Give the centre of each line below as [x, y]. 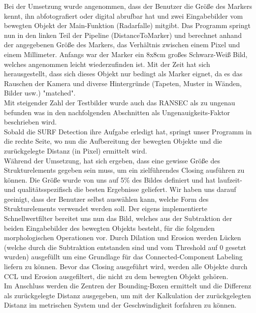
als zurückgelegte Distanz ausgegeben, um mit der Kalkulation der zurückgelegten [128, 295]
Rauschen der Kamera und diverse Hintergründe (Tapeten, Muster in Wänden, [123, 83]
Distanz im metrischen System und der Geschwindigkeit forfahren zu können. [120, 305]
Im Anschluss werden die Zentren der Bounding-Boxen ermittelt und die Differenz [128, 286]
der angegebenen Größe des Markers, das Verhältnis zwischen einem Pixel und [122, 45]
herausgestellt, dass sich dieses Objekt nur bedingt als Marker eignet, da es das [123, 74]
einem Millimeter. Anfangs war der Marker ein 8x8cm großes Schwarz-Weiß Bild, [126, 54]
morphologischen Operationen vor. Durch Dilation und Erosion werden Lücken [123, 237]
